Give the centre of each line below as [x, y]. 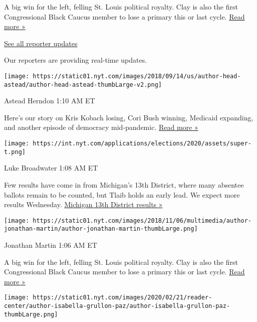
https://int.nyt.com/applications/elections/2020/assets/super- [142, 144]
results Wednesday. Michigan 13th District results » [83, 204]
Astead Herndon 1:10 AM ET [50, 101]
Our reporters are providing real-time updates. [76, 60]
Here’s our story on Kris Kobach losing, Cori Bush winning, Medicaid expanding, [129, 117]
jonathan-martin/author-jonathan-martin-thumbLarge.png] [101, 229]
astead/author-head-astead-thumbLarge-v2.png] [83, 85]
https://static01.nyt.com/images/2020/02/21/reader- [122, 298]
